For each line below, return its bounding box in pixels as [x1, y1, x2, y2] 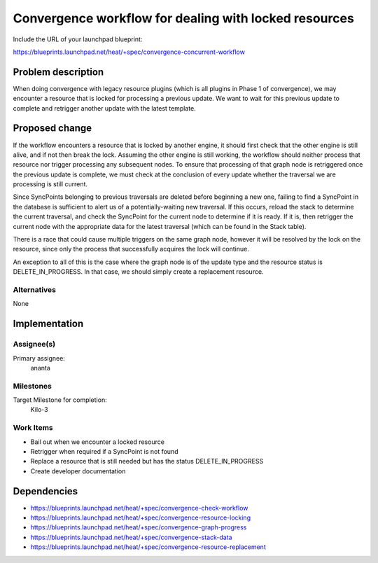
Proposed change [13, 123, 92, 134]
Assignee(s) [13, 340, 56, 349]
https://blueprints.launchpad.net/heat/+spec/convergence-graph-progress [30, 523, 247, 531]
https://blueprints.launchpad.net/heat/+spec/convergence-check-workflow [30, 503, 248, 512]
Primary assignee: [13, 354, 66, 362]
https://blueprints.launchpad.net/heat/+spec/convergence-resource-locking [30, 513, 251, 522]
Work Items [13, 423, 53, 433]
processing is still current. [13, 180, 87, 188]
